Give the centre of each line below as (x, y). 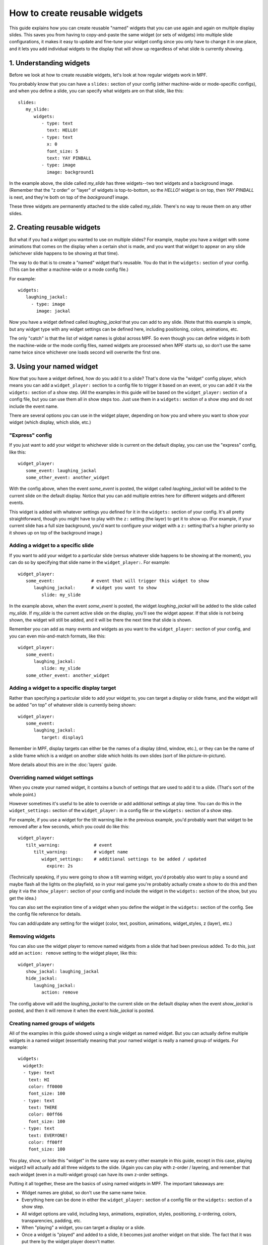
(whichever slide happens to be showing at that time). (64, 253)
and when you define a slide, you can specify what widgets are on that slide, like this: (96, 91)
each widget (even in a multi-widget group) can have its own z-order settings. (89, 1174)
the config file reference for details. (45, 914)
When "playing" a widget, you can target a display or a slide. (83, 1228)
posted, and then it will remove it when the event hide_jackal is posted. (82, 1010)
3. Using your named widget (54, 366)
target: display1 (63, 737)
